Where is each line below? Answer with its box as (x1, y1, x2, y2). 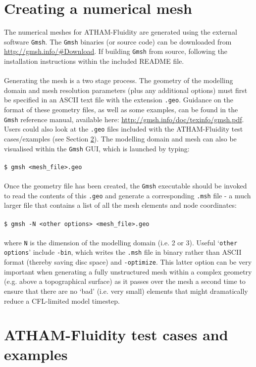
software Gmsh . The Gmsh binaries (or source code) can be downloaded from (4, 36, 232, 46)
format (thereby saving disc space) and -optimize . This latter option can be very (4, 257, 252, 267)
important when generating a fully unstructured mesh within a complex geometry (4, 266, 252, 276)
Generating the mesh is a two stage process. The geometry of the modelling (4, 75, 233, 86)
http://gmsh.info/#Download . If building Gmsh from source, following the (4, 46, 228, 56)
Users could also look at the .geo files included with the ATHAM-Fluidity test (4, 124, 243, 134)
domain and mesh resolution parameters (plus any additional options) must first (4, 85, 248, 95)
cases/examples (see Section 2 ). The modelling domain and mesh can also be (4, 133, 237, 143)
